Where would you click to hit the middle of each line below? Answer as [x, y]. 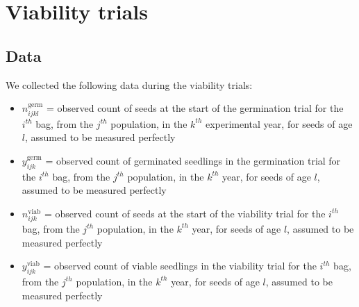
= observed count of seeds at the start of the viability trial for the [185, 213]
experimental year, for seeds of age [279, 123]
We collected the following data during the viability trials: [129, 84]
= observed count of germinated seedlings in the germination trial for [193, 160]
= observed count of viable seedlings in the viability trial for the [180, 266]
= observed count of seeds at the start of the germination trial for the [195, 108]
